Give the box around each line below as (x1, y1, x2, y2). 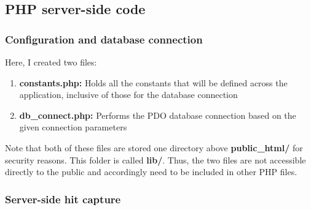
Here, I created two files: (5, 56, 97, 68)
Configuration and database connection (5, 31, 203, 47)
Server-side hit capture (5, 191, 121, 206)
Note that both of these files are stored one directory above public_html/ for (5, 141, 303, 154)
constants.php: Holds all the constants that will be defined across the (19, 76, 288, 89)
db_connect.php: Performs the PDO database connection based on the (19, 108, 296, 121)
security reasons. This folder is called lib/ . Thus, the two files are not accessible (5, 153, 306, 166)
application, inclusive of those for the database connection (19, 88, 238, 101)
